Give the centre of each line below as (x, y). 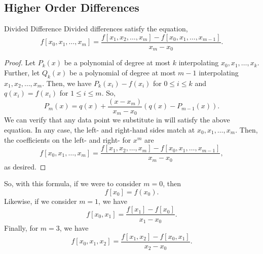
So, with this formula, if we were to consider (73, 183)
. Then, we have (67, 83)
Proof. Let (20, 62)
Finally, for (21, 228)
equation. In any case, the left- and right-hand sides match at (100, 130)
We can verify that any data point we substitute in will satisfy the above (117, 120)
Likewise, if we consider (41, 201)
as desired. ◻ (25, 166)
